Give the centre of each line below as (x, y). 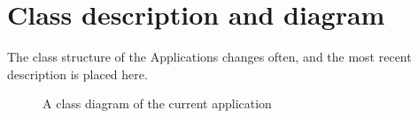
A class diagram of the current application (157, 103)
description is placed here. (77, 74)
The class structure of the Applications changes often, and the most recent (209, 57)
